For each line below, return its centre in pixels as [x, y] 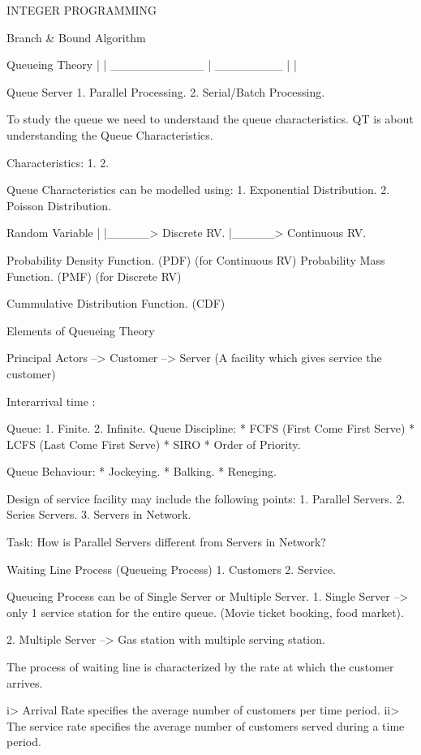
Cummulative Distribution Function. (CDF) [116, 303]
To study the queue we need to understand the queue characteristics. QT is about [210, 119]
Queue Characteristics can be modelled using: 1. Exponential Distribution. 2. [198, 190]
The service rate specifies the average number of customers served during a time [206, 725]
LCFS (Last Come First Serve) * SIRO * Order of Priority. [154, 444]
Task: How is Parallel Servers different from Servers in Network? [166, 542]
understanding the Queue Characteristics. [110, 134]
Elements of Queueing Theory [81, 330]
